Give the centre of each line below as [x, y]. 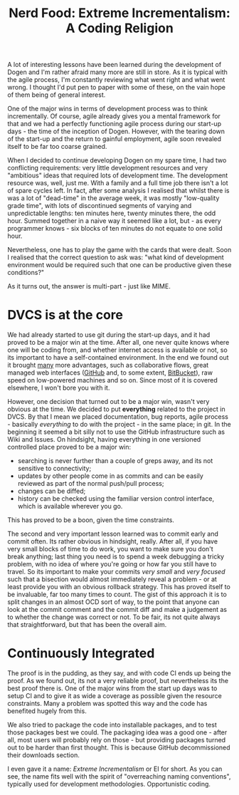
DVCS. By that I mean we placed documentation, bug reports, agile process [118, 417]
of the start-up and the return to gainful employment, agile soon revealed [115, 139]
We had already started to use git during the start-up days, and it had [109, 335]
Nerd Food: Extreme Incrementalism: [119, 13]
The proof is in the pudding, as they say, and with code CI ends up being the [119, 673]
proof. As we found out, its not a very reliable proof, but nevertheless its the [118, 681]
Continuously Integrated [81, 654]
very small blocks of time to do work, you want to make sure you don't [110, 549]
